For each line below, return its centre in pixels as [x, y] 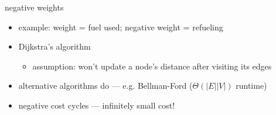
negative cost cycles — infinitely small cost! [97, 105]
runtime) [251, 86]
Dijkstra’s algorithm [54, 46]
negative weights [34, 7]
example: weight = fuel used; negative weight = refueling [121, 27]
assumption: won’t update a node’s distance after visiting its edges [152, 66]
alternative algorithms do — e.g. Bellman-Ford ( [105, 86]
